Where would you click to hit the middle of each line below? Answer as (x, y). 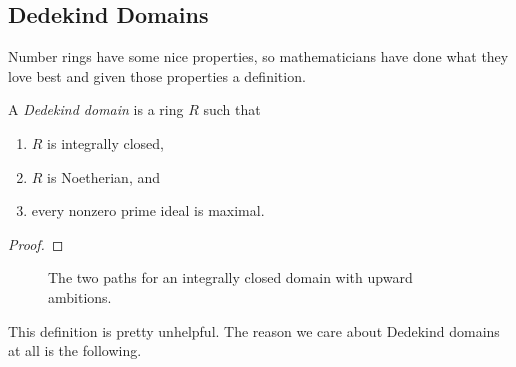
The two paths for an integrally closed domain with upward (230, 277)
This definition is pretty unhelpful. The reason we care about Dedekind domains (254, 330)
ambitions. (80, 296)
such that (232, 109)
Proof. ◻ (36, 243)
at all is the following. (75, 350)
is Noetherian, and (104, 176)
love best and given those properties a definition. (157, 75)
